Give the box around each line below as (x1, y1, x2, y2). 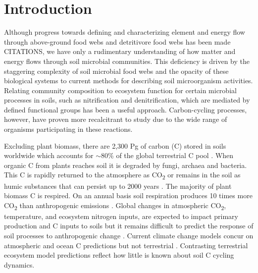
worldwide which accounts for (4, 150, 94, 161)
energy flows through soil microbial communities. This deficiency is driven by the (4, 55, 250, 66)
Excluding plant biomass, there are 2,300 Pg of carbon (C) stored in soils (4, 140, 226, 151)
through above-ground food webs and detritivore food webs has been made (4, 36, 231, 47)
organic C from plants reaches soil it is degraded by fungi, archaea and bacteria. (4, 160, 247, 170)
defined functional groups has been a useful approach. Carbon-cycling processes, (4, 104, 247, 114)
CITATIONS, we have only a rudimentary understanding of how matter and (4, 46, 236, 56)
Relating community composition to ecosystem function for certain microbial (4, 85, 237, 95)
